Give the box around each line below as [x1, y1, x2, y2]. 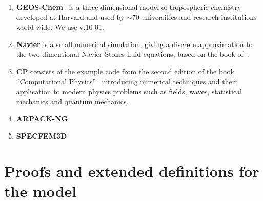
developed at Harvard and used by [16, 11, 125, 22]
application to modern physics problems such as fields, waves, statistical [16, 86, 242, 97]
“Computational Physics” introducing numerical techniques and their [16, 76, 237, 86]
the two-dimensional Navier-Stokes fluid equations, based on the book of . [16, 49, 249, 59]
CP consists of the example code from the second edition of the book [16, 65, 234, 76]
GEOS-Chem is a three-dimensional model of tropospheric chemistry [16, 2, 241, 12]
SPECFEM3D [16, 130, 67, 141]
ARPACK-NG [16, 113, 68, 124]
